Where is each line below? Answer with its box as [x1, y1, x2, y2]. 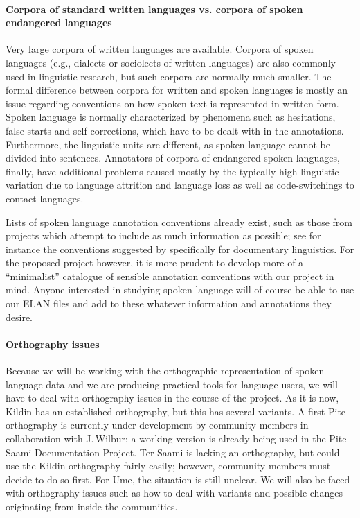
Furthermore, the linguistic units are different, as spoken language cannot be [6, 137, 330, 151]
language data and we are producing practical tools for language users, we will [6, 377, 338, 391]
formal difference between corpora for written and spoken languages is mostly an [6, 83, 348, 97]
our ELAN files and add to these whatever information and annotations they [6, 296, 332, 311]
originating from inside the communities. [6, 499, 178, 513]
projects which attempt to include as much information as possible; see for [6, 228, 321, 243]
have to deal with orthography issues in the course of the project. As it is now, [6, 390, 339, 405]
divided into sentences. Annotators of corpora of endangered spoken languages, [6, 150, 340, 165]
